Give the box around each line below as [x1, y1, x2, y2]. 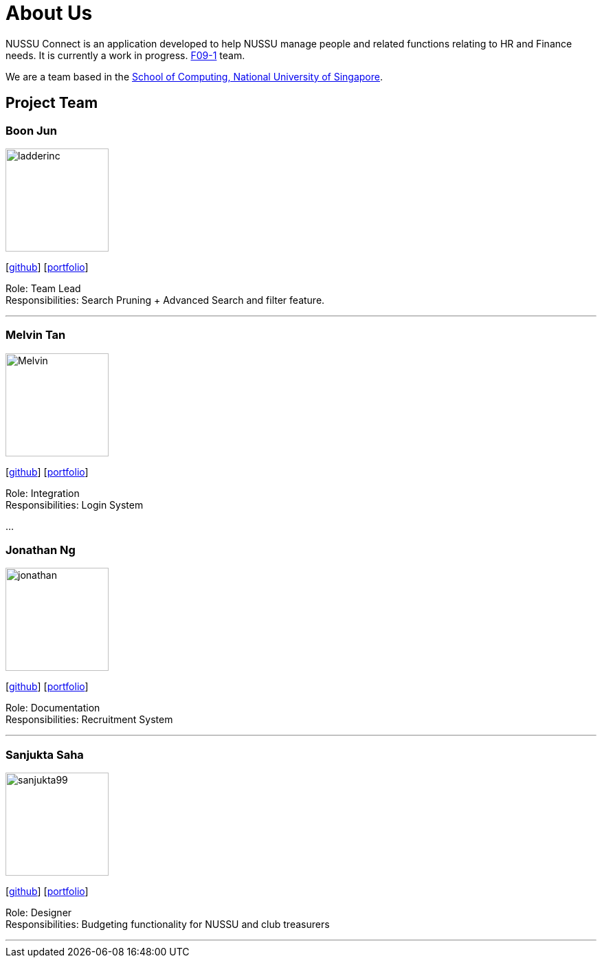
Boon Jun [5, 123, 57, 137]
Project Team [5, 94, 98, 112]
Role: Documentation [5, 702, 100, 714]
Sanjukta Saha [5, 747, 84, 762]
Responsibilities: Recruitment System [5, 713, 173, 726]
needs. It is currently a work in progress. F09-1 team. [5, 49, 245, 61]
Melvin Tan [5, 328, 66, 342]
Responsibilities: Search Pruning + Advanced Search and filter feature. [5, 294, 325, 306]
